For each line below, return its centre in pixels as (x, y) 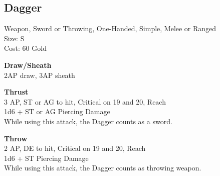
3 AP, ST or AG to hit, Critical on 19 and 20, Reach (85, 101)
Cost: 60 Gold (25, 48)
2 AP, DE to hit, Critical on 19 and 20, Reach (75, 148)
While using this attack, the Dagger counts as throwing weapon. (103, 168)
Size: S (14, 38)
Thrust (16, 92)
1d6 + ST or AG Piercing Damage (57, 111)
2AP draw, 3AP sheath (40, 75)
